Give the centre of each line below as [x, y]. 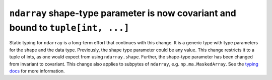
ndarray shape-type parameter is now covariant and [123, 13]
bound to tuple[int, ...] [69, 27]
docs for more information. [37, 71]
